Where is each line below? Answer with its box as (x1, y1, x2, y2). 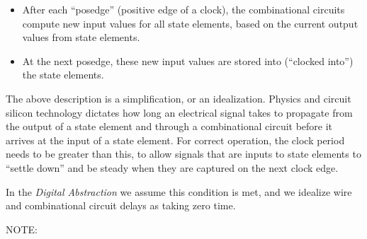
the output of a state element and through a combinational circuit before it (6, 119, 333, 134)
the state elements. (22, 67, 104, 82)
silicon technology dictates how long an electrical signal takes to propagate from (6, 105, 353, 119)
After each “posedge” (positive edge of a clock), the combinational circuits (22, 2, 345, 16)
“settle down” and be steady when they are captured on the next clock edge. (6, 160, 339, 175)
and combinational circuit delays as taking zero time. (6, 198, 236, 213)
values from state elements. (22, 30, 140, 45)
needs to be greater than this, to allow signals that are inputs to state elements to (6, 146, 361, 161)
